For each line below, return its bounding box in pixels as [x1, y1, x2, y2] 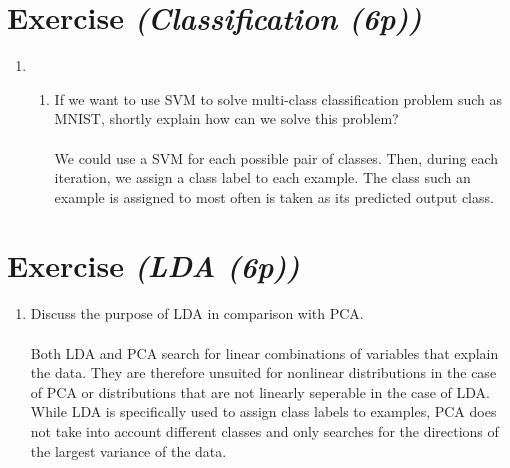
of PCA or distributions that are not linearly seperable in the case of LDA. [30, 381, 491, 402]
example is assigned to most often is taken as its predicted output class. [54, 186, 494, 207]
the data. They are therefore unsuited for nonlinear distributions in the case [30, 362, 497, 383]
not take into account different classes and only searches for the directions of [30, 420, 499, 441]
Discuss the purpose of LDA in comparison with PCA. [30, 303, 364, 324]
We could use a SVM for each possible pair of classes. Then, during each [54, 147, 499, 168]
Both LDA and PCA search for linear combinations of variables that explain [30, 342, 499, 363]
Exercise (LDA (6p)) [7, 245, 300, 287]
